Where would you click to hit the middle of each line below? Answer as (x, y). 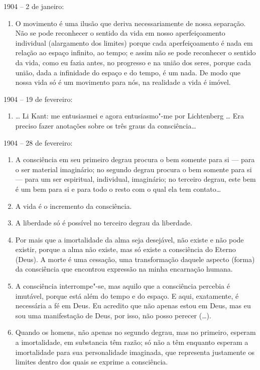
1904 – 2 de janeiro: (34, 6)
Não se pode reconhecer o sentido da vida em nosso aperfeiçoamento (120, 33)
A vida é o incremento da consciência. (74, 206)
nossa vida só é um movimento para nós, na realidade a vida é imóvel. (123, 82)
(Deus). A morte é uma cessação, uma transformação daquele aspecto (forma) (135, 259)
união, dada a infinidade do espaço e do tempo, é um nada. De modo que (128, 72)
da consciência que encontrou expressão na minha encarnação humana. (124, 269)
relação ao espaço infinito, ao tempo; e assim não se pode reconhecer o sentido (136, 52)
